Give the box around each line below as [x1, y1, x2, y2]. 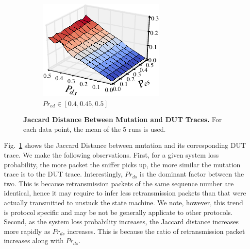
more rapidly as [4, 226, 50, 236]
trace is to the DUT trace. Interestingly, [4, 169, 123, 179]
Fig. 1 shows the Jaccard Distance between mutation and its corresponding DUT [4, 140, 246, 150]
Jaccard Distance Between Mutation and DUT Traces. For [23, 114, 222, 124]
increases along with [4, 235, 64, 246]
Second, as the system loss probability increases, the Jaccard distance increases [4, 216, 239, 227]
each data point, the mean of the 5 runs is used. [23, 124, 166, 134]
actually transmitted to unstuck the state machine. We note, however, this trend [4, 197, 243, 207]
